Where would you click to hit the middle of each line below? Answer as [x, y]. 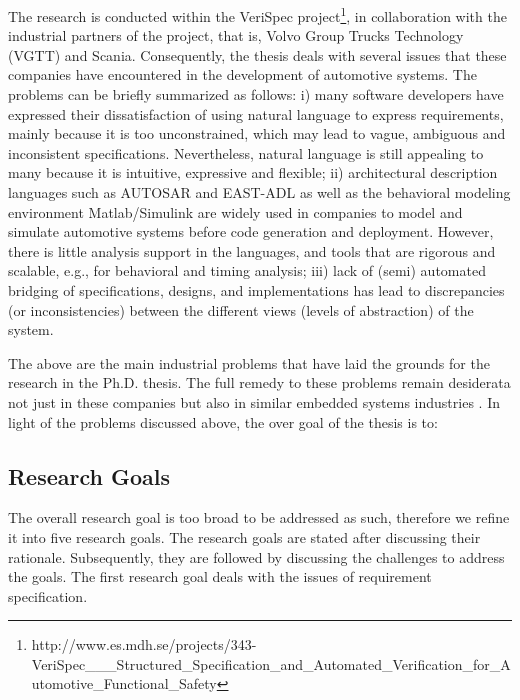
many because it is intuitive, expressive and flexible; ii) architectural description [253, 172]
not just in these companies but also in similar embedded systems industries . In [254, 401]
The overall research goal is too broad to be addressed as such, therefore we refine [259, 517]
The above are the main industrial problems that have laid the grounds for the [249, 362]
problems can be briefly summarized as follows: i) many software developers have [256, 94]
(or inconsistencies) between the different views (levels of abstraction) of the [241, 309]
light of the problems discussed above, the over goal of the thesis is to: [223, 421]
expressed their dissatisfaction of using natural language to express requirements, [256, 113]
